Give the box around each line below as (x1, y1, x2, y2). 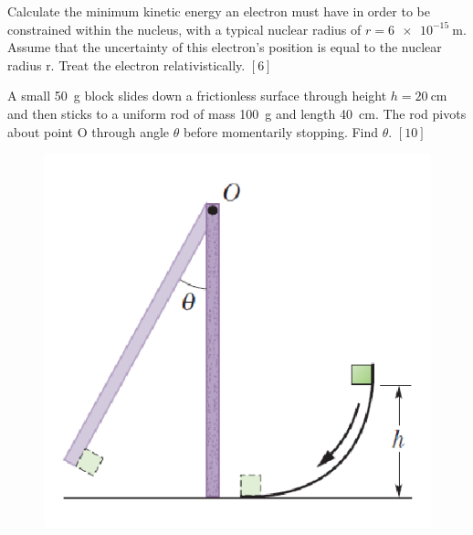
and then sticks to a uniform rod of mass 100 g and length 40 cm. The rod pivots (7, 103, 467, 123)
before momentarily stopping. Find (183, 122, 379, 141)
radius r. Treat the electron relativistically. (7, 55, 246, 74)
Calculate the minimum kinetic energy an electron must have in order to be (7, 2, 430, 20)
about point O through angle (7, 122, 170, 141)
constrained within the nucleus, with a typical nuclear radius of (7, 19, 362, 38)
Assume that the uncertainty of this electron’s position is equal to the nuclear (7, 37, 442, 57)
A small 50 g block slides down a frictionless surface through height (7, 86, 387, 105)
